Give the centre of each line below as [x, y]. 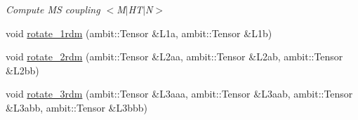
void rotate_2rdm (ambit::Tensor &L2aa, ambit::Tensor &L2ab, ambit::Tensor [174, 56]
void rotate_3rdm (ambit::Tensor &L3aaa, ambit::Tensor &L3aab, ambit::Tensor [179, 94]
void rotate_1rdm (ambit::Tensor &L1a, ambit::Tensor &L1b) [139, 33]
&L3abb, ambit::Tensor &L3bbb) [77, 107]
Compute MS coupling [53, 9]
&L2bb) [22, 70]
